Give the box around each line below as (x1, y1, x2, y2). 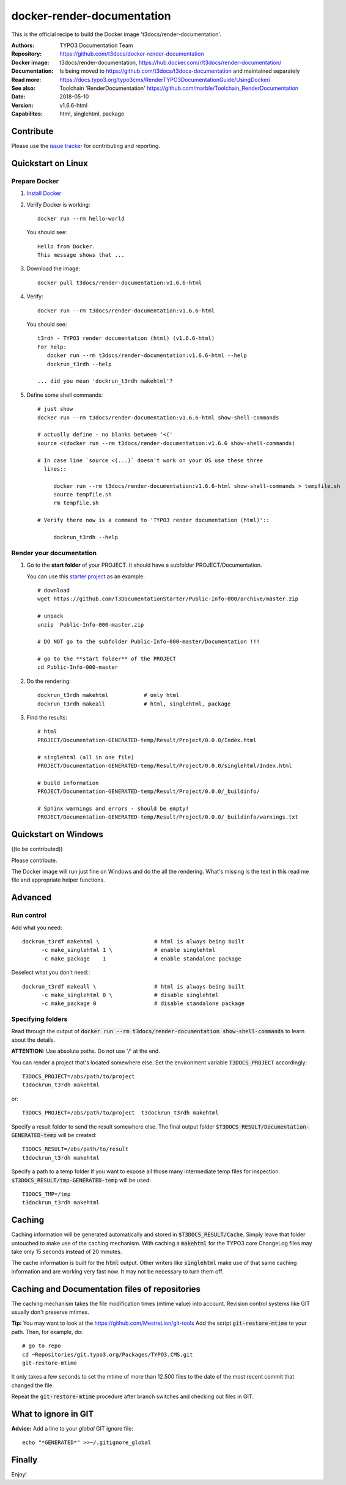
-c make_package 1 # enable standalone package (41, 955, 241, 962)
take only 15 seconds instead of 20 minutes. (11, 1248, 122, 1255)
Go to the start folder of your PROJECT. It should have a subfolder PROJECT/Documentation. (26, 561, 262, 569)
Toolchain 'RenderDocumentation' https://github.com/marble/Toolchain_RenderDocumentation (59, 84, 299, 92)
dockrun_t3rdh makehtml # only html (37, 691, 180, 699)
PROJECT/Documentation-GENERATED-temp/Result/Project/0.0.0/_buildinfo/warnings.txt (37, 814, 299, 820)
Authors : (11, 42, 35, 49)
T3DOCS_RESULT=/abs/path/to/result (22, 1146, 129, 1152)
